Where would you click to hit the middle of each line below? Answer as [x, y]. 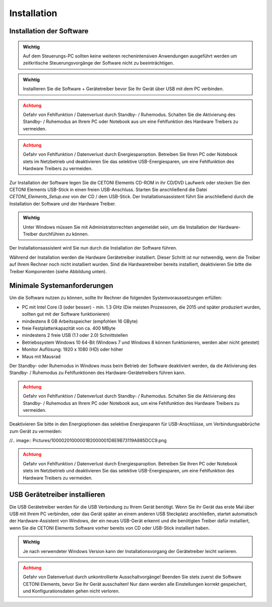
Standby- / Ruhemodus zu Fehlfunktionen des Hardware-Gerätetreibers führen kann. [97, 373]
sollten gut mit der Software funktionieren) [66, 314]
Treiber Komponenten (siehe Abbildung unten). [58, 271]
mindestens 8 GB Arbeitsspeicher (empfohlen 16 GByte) [80, 321]
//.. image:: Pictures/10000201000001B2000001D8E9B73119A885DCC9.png [88, 441]
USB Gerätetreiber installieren [57, 495]
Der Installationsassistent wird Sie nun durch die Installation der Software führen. [93, 248]
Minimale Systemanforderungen [61, 286]
